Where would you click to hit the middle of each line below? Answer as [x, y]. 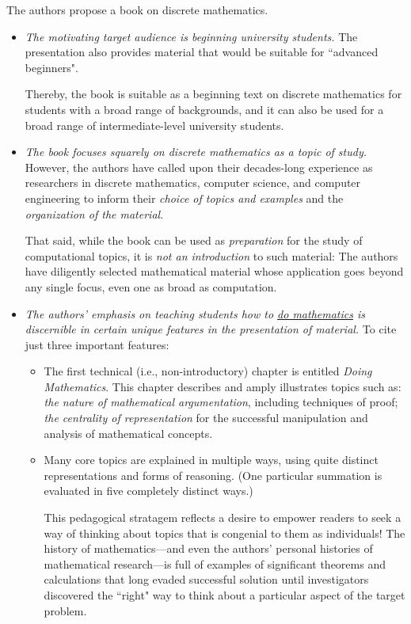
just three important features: [97, 344]
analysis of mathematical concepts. [128, 433]
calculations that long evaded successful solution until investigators [206, 579]
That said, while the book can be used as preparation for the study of [194, 240]
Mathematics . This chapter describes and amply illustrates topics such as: [223, 386]
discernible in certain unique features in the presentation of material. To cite [211, 329]
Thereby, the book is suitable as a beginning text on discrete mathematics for [213, 94]
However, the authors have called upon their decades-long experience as [199, 167]
